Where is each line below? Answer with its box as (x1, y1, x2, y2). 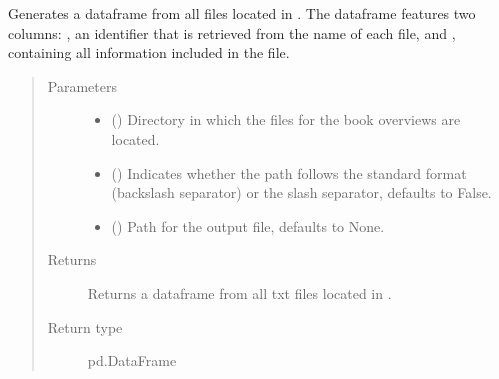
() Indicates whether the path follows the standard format (111, 162, 467, 183)
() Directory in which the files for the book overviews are (111, 109, 461, 130)
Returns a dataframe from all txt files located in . (87, 282, 392, 303)
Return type (47, 316, 123, 337)
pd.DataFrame (87, 350, 177, 371)
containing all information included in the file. (8, 42, 290, 63)
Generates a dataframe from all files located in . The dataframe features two (8, 3, 476, 23)
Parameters (47, 75, 117, 96)
